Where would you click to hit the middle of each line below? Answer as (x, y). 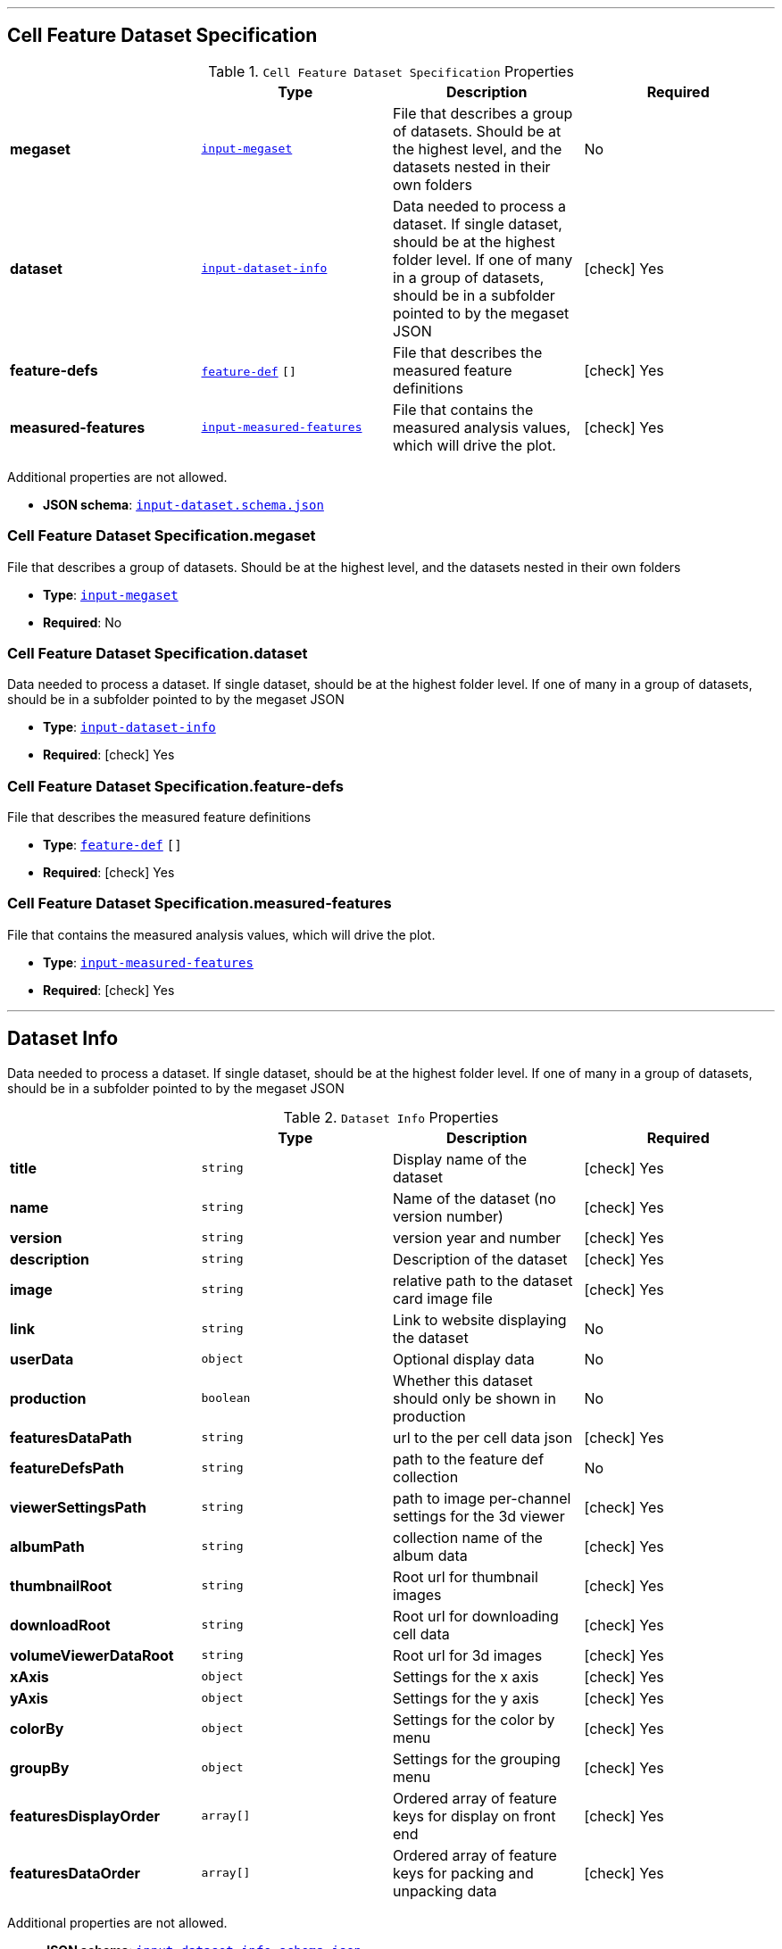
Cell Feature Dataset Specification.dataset (158, 653)
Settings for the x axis (466, 1676)
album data (430, 1555)
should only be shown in (474, 1398)
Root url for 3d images (468, 1655)
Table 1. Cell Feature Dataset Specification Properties (391, 71)
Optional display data (464, 1359)
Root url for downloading (476, 1616)
